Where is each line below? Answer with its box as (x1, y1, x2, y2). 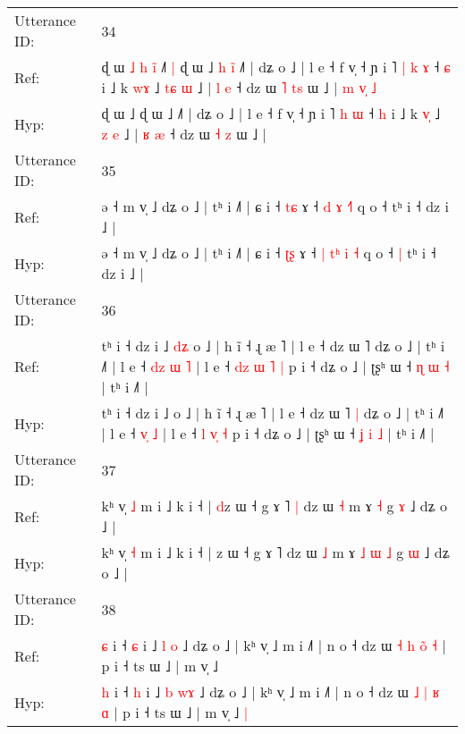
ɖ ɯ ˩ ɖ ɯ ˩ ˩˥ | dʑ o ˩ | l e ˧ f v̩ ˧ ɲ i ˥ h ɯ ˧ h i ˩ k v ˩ (101, 103, 441, 123)
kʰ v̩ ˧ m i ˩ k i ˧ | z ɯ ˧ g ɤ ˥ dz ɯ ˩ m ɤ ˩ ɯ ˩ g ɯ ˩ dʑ (101, 542, 450, 562)
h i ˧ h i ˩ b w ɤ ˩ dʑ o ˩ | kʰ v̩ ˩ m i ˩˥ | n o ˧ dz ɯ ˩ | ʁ (101, 681, 440, 702)
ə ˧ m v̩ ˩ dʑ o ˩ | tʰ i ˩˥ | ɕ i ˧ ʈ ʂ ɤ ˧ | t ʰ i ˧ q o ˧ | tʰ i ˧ (101, 242, 436, 263)
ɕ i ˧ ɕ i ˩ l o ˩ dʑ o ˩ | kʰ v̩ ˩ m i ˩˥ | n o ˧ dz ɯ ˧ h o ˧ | (101, 635, 446, 655)
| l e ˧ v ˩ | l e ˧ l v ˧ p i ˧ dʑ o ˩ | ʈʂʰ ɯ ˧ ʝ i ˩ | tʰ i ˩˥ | (101, 423, 435, 443)
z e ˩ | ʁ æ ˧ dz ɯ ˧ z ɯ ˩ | (101, 123, 266, 144)
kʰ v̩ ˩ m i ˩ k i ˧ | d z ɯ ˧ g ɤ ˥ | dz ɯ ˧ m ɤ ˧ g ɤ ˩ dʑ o (101, 495, 447, 516)
